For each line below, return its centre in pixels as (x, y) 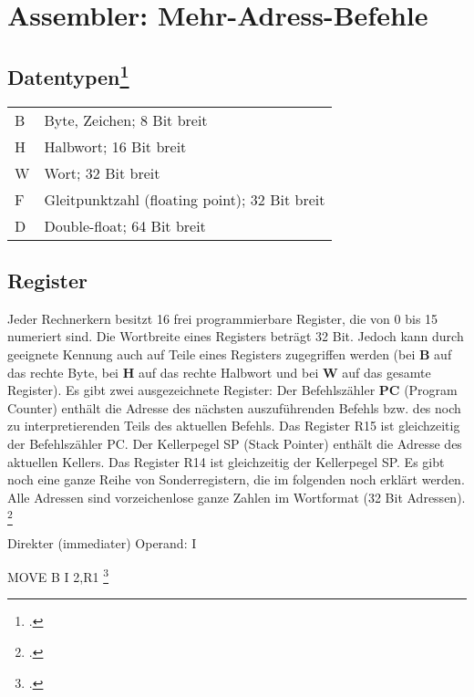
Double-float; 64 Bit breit (125, 225)
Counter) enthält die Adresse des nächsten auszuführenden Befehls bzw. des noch (234, 407)
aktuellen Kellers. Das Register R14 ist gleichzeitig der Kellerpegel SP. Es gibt (226, 461)
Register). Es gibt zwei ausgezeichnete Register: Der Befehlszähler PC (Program (232, 390)
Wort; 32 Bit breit (102, 172)
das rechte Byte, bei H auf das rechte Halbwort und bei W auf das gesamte (219, 372)
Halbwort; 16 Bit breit (115, 146)
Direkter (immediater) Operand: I (102, 542)
